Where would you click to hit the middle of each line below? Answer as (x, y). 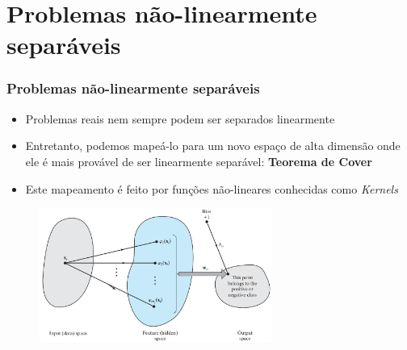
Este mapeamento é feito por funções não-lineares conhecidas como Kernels (212, 188)
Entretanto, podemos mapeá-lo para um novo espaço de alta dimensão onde (213, 146)
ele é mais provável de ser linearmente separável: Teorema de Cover (199, 161)
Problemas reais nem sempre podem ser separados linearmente (180, 118)
